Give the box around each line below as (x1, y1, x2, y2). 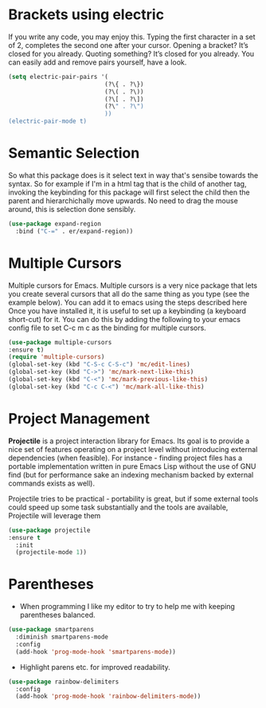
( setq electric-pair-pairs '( (8, 73, 109, 81)
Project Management (8, 410, 150, 427)
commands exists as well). (8, 478, 96, 488)
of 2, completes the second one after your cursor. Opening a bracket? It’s (8, 40, 248, 49)
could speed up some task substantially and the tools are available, (8, 502, 229, 512)
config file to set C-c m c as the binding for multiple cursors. (8, 323, 207, 332)
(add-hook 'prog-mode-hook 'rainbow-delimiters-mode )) (15, 692, 201, 701)
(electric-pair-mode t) (8, 117, 88, 125)
